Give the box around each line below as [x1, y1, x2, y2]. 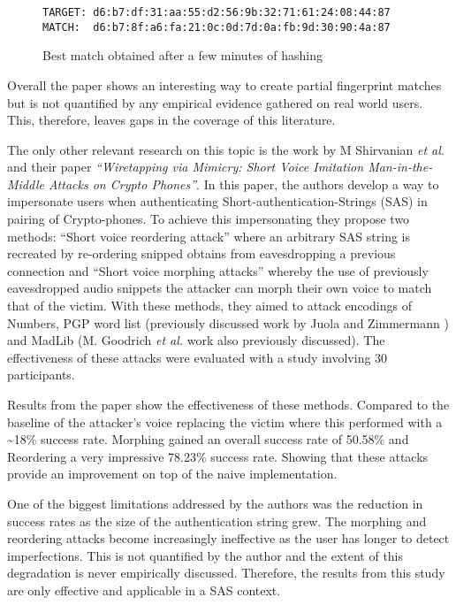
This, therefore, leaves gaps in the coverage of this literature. [7, 111, 336, 129]
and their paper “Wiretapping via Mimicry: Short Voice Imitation [7, 157, 364, 176]
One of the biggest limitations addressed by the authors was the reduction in [7, 494, 423, 512]
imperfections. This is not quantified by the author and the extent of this [7, 546, 404, 564]
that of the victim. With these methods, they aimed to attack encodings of [7, 296, 412, 315]
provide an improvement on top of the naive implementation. [7, 464, 338, 483]
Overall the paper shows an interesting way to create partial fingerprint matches [7, 75, 442, 94]
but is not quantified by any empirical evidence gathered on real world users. [7, 93, 423, 111]
